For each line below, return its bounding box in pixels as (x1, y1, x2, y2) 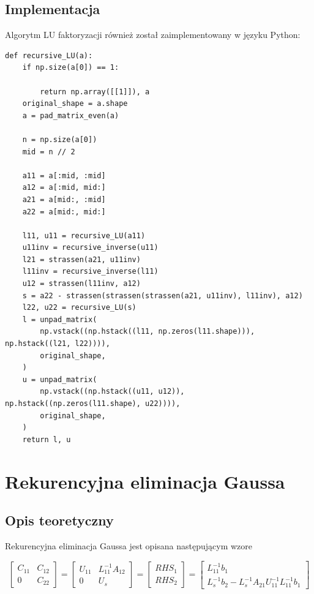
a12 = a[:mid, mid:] (22, 183, 106, 192)
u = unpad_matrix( (22, 375, 97, 384)
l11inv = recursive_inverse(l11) (22, 267, 159, 276)
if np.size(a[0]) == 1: (22, 63, 119, 72)
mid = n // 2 (22, 147, 75, 156)
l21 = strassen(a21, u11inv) (22, 255, 141, 264)
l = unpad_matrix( (22, 315, 97, 324)
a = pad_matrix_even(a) (22, 111, 119, 120)
